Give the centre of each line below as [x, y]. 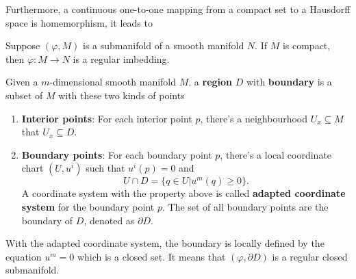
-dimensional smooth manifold [113, 82]
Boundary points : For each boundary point [117, 154]
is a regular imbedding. [121, 58]
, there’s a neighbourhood [254, 118]
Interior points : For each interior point [107, 118]
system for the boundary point [88, 206]
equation [24, 256]
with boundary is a [289, 82]
